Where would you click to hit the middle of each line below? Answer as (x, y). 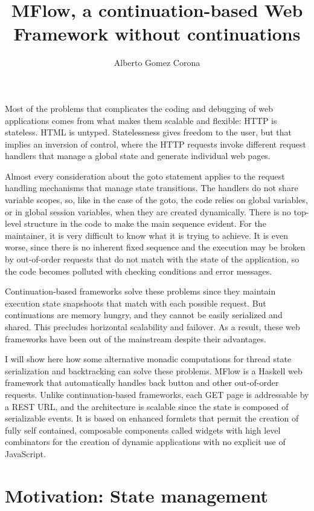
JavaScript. (25, 453)
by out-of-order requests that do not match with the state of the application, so (152, 259)
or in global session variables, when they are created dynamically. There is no (148, 211)
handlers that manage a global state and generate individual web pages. (138, 156)
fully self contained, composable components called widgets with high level (143, 430)
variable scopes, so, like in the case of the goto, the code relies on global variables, (156, 200)
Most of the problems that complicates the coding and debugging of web (139, 108)
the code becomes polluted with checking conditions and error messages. (139, 271)
